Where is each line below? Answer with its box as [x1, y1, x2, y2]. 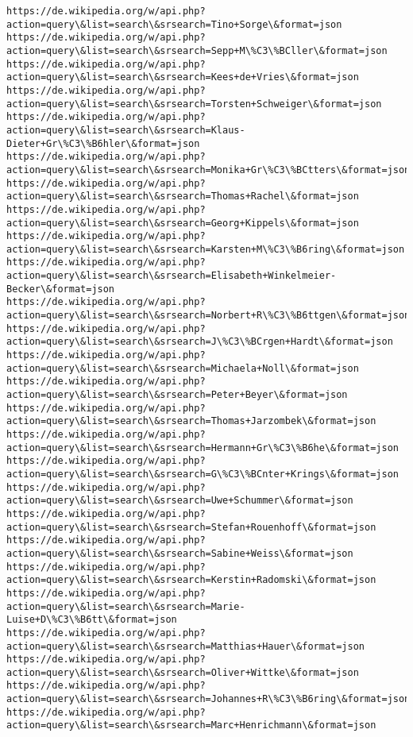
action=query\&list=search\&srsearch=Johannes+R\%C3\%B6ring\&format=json [6, 693, 411, 705]
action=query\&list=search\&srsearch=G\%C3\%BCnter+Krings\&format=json [6, 468, 399, 480]
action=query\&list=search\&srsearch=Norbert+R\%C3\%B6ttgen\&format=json [6, 310, 411, 322]
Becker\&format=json [6, 283, 115, 295]
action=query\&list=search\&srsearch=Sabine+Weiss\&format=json [6, 547, 353, 559]
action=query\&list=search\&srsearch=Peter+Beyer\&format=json [6, 389, 348, 401]
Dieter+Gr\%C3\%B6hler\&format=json [6, 137, 200, 149]
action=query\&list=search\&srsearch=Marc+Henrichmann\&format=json [6, 720, 376, 731]
